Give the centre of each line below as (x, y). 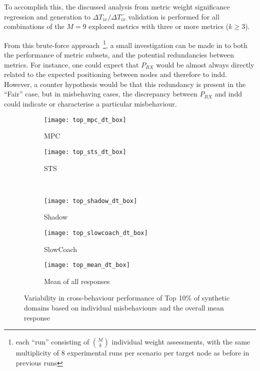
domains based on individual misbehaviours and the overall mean (124, 308)
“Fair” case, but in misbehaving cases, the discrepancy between (101, 94)
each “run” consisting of (52, 342)
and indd (228, 94)
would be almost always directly (205, 64)
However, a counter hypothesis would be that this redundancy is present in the (125, 84)
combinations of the (34, 26)
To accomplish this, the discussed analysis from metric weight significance (117, 6)
